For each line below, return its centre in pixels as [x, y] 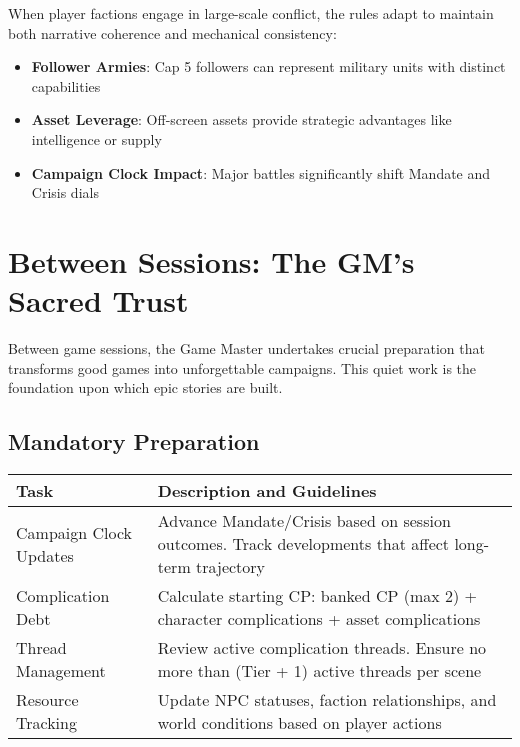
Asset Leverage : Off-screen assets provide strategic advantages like [241, 119]
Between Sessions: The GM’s [211, 260]
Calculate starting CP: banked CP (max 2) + [317, 596]
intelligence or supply [96, 138]
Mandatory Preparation [134, 441]
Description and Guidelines [267, 491]
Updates [45, 555]
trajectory [231, 567]
